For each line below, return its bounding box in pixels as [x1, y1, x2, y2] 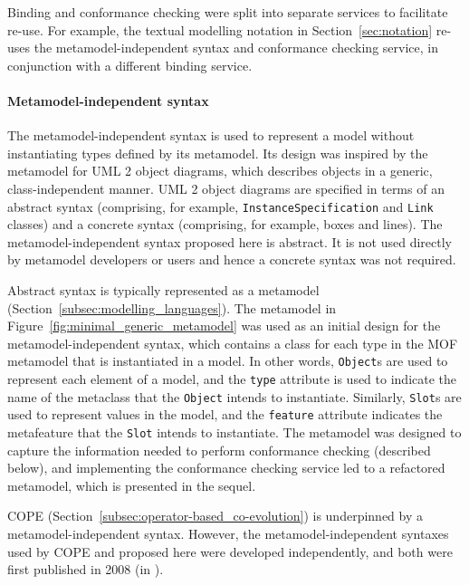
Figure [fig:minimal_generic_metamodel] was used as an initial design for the [7, 316, 441, 335]
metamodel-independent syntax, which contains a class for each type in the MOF [7, 333, 458, 352]
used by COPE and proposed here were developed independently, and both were [7, 542, 453, 561]
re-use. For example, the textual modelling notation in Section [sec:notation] [7, 20, 433, 39]
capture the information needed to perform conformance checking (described [7, 440, 431, 459]
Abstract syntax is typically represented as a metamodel [7, 280, 320, 299]
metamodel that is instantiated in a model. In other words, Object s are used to [7, 351, 448, 370]
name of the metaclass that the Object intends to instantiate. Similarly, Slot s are [7, 387, 462, 406]
